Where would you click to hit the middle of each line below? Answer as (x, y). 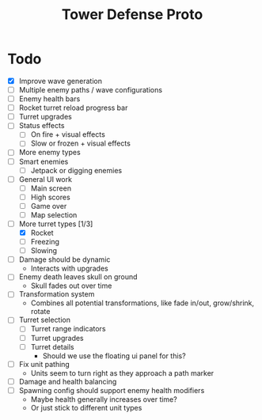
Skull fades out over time (71, 286)
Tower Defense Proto (132, 15)
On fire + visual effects (68, 134)
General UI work (46, 179)
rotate (40, 312)
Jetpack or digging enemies (76, 170)
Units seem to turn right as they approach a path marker (122, 373)
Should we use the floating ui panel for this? (114, 356)
